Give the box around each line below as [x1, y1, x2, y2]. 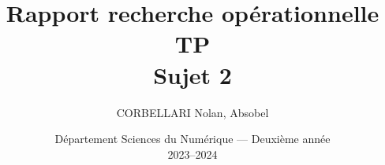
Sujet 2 [153, 58, 232, 90]
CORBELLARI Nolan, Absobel [116, 104, 269, 120]
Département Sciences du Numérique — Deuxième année [54, 130, 331, 147]
